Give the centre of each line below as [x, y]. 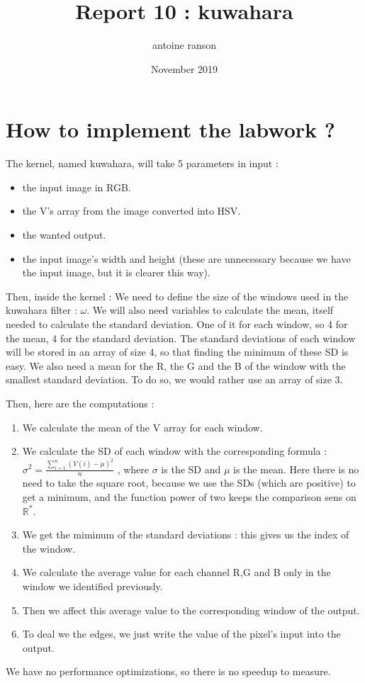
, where [133, 469]
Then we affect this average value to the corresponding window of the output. [191, 610]
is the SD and [191, 469]
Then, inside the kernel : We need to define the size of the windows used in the [177, 296]
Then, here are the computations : [80, 403]
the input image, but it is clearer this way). [116, 272]
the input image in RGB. [77, 187]
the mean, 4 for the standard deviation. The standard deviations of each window [181, 338]
